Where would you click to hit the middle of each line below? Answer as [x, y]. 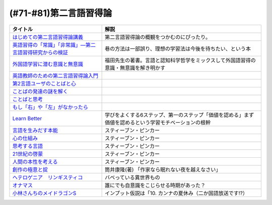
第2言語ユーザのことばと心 [44, 83]
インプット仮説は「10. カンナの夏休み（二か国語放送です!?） [176, 193]
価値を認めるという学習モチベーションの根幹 [158, 122]
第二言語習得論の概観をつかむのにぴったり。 [158, 37]
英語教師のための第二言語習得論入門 [55, 75]
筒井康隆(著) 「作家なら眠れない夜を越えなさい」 [163, 169]
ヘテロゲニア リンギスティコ [48, 177]
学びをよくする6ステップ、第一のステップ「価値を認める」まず [180, 115]
